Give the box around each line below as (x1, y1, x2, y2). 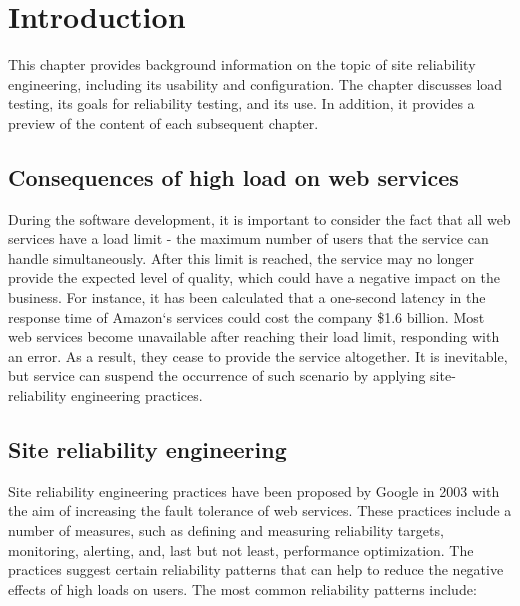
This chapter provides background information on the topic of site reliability (8, 54, 476, 75)
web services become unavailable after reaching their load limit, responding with (8, 326, 500, 347)
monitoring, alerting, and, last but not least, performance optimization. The (8, 539, 474, 560)
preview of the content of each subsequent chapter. (8, 112, 319, 133)
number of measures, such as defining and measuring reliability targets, (8, 520, 444, 541)
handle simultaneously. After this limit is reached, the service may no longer (8, 247, 475, 268)
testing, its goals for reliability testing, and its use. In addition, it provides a (8, 93, 475, 114)
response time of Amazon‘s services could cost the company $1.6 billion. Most (8, 306, 485, 327)
